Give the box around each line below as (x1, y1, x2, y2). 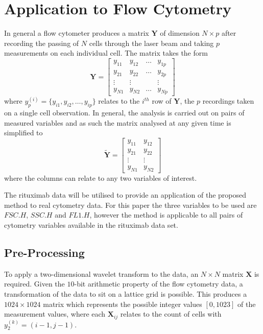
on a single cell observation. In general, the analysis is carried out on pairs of (4, 107, 245, 118)
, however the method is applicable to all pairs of (89, 209, 243, 220)
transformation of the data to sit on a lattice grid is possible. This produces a (4, 288, 247, 299)
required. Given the (4, 278, 65, 289)
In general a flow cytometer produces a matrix (4, 28, 149, 38)
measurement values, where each (4, 308, 106, 319)
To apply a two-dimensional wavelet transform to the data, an (4, 268, 199, 279)
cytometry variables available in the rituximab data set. (4, 219, 178, 230)
